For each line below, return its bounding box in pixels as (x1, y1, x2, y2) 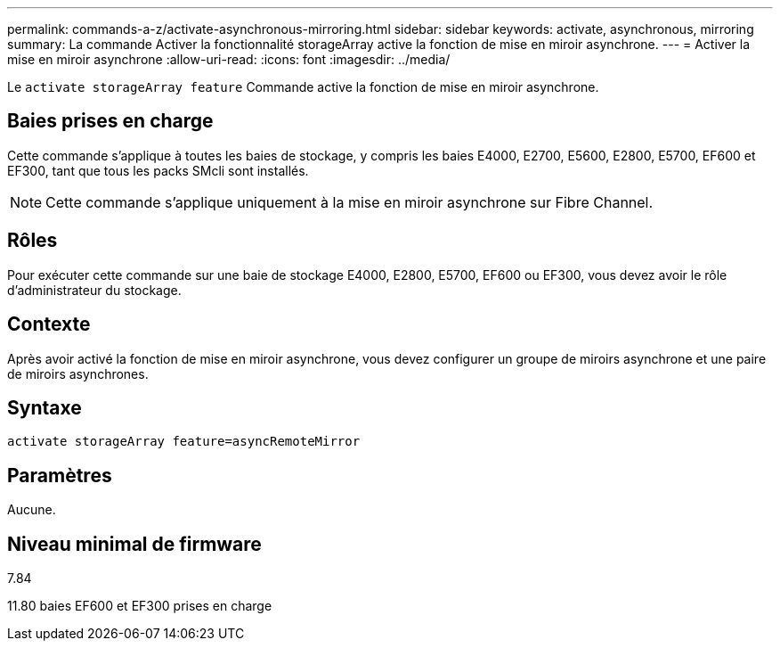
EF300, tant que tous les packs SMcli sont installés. (7, 162, 309, 178)
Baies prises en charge (7, 110, 214, 133)
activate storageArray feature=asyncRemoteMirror (7, 434, 361, 449)
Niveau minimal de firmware (7, 532, 262, 555)
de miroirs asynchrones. (7, 365, 149, 381)
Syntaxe (7, 396, 82, 419)
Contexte (7, 313, 91, 336)
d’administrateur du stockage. (7, 282, 182, 298)
